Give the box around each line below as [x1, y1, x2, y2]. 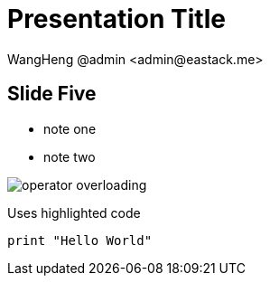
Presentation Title [7, 4, 226, 34]
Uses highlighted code [7, 204, 141, 221]
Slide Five [7, 82, 97, 106]
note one [43, 120, 97, 137]
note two [43, 148, 96, 165]
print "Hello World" [7, 232, 153, 248]
